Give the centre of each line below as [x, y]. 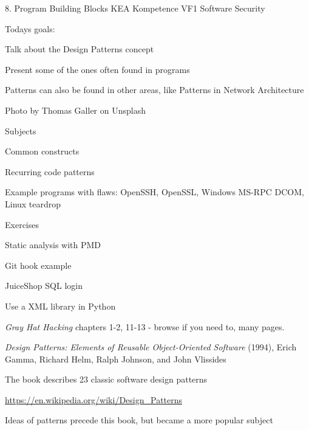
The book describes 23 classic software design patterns [106, 379]
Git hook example [38, 265]
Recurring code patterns [50, 171]
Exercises [22, 224]
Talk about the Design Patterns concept [80, 49]
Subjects [21, 130]
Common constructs [42, 151]
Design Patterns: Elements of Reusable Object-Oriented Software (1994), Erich [151, 347]
